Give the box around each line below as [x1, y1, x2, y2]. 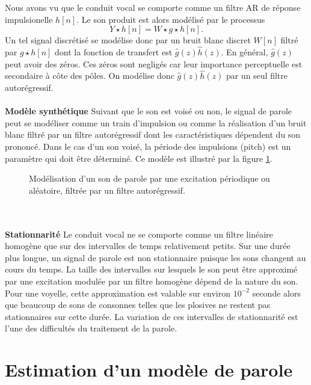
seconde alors [252, 286, 301, 299]
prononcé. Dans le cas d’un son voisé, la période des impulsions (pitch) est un [5, 140, 291, 152]
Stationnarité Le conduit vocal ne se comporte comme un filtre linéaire [5, 227, 273, 240]
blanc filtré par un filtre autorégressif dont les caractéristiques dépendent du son [5, 128, 301, 141]
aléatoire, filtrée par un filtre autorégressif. [29, 183, 185, 196]
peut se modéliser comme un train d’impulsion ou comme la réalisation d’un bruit [5, 116, 307, 129]
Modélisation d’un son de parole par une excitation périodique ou [29, 172, 270, 185]
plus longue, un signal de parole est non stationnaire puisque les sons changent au [5, 251, 306, 263]
